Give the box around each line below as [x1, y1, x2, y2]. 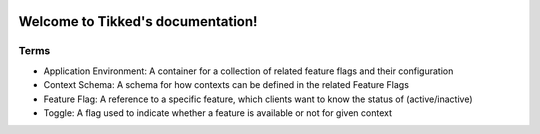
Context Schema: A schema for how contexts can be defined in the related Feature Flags [43, 79, 410, 91]
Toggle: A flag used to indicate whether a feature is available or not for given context [43, 106, 393, 119]
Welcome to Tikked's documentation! [18, 13, 258, 30]
